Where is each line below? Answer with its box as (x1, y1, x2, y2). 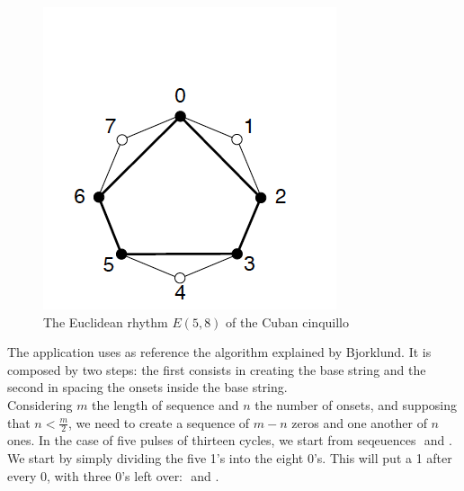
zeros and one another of (291, 413, 427, 432)
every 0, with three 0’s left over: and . (7, 466, 219, 485)
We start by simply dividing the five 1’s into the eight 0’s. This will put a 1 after (7, 448, 452, 467)
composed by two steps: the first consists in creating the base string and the (7, 360, 426, 379)
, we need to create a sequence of (68, 413, 250, 432)
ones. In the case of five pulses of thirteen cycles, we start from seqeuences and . (7, 431, 452, 450)
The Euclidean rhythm (43, 312, 168, 331)
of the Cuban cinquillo (226, 312, 350, 331)
